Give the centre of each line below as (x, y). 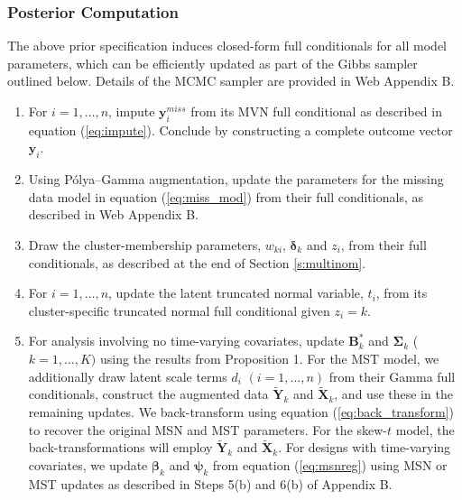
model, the (425, 429)
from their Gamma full (392, 376)
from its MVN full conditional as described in (316, 111)
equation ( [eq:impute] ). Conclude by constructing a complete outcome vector (240, 130)
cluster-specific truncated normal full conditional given (179, 310)
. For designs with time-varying (365, 447)
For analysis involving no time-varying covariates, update (186, 341)
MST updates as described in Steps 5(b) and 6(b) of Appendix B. (210, 483)
